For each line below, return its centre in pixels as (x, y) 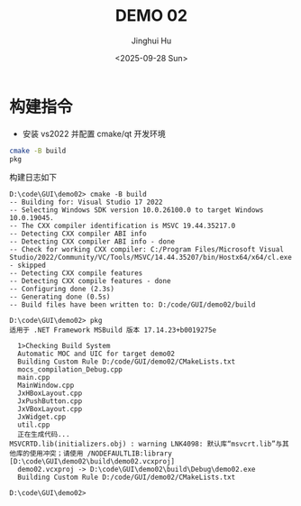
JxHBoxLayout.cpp (50, 393)
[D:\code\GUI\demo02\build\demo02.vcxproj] (92, 462)
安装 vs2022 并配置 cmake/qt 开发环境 (94, 133)
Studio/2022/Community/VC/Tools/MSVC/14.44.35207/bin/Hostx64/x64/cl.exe (151, 258)
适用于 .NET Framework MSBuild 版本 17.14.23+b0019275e (113, 330)
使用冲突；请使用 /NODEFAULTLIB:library (101, 454)
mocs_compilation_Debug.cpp (70, 370)
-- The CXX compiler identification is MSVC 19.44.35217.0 (123, 226)
